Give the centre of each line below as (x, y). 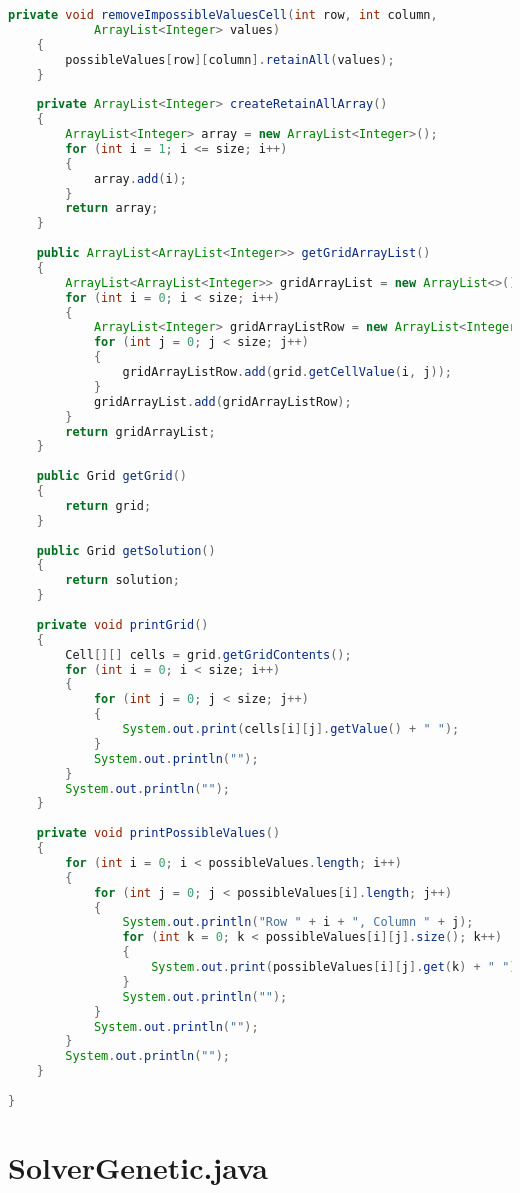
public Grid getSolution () (126, 550)
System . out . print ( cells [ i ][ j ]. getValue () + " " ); (291, 729)
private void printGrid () (122, 624)
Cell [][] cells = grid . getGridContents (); (208, 654)
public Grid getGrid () (111, 476)
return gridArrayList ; (140, 431)
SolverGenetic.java (138, 1166)
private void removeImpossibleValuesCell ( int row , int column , (223, 15)
